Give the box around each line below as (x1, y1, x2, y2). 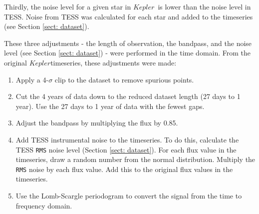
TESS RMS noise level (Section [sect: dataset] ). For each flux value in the (15, 144, 237, 154)
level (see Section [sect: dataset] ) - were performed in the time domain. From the (4, 47, 251, 58)
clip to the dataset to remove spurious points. (54, 74, 194, 84)
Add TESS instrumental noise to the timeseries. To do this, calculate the (15, 134, 239, 144)
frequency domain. (15, 200, 72, 210)
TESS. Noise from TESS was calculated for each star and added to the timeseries (4, 11, 253, 21)
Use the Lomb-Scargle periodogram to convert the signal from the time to (15, 190, 242, 201)
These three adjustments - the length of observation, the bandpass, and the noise (4, 37, 252, 48)
